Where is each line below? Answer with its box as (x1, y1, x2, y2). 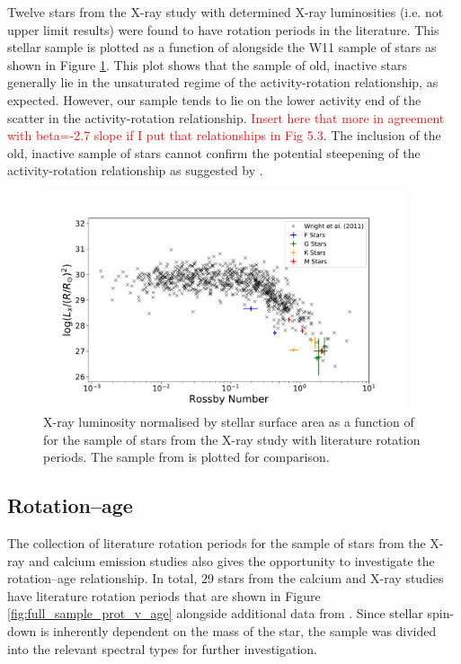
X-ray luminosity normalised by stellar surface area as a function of (43, 412, 414, 431)
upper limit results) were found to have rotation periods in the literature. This (7, 20, 439, 39)
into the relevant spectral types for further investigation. (7, 639, 318, 658)
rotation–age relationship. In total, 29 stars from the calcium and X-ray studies (7, 569, 444, 588)
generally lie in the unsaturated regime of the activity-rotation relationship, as (7, 73, 439, 92)
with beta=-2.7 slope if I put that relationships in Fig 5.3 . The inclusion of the (7, 126, 441, 145)
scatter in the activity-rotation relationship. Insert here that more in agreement (7, 108, 445, 127)
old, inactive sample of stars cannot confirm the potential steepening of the (7, 143, 421, 162)
